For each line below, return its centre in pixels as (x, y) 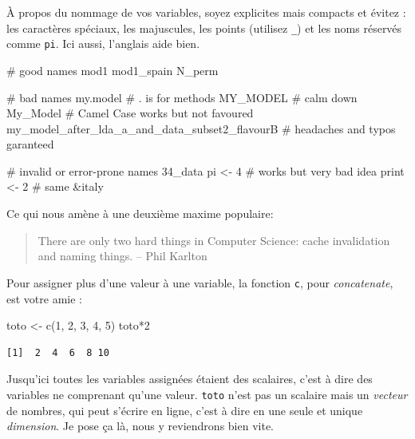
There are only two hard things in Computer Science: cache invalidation (214, 240)
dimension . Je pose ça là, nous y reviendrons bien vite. (140, 426)
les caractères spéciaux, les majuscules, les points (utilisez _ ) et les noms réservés (204, 28)
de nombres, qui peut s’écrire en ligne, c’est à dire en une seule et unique (185, 410)
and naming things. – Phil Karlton (123, 256)
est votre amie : (44, 298)
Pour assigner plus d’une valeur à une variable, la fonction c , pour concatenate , (200, 282)
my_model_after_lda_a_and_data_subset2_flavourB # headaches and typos (201, 128)
